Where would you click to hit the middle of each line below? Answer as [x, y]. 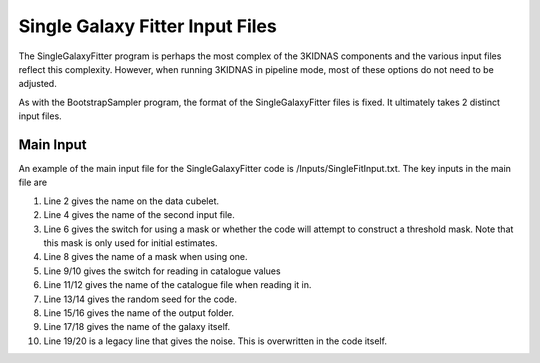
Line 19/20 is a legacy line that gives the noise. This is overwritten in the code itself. [215, 341]
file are [33, 182]
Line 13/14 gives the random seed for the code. [140, 299]
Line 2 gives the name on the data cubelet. [131, 201]
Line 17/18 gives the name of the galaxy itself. [136, 327]
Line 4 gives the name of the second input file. [139, 215]
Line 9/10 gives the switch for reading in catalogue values [162, 271]
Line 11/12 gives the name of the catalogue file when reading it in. [177, 285]
